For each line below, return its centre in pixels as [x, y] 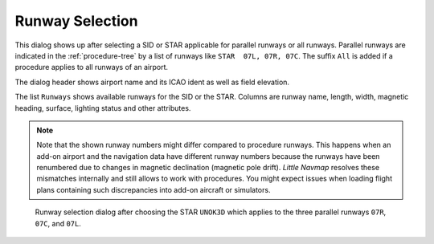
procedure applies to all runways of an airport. [92, 67]
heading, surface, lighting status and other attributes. [103, 108]
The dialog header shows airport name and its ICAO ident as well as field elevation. [152, 82]
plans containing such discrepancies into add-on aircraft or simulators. [154, 189]
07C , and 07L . [58, 223]
